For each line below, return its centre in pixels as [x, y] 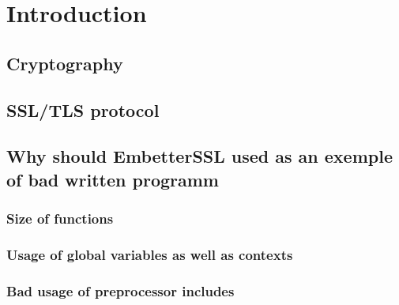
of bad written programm [113, 179]
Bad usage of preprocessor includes [120, 290]
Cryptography [65, 63]
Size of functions [60, 218]
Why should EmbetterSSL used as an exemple [199, 156]
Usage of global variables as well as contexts [150, 254]
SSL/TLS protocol [83, 109]
